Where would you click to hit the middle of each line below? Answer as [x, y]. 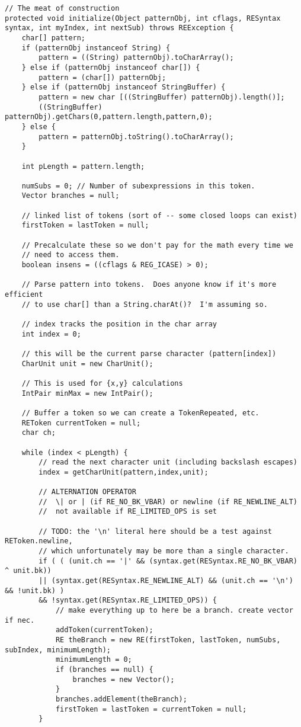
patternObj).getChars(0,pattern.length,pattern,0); [109, 117]
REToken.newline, [39, 541]
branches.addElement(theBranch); [121, 699]
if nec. [20, 620]
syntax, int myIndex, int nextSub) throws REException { [119, 28]
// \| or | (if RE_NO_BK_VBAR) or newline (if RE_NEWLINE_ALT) [168, 502]
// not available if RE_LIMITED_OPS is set [128, 512]
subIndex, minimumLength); [58, 650]
